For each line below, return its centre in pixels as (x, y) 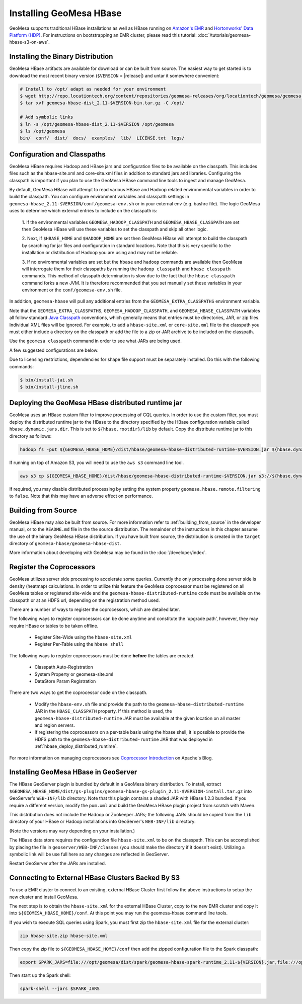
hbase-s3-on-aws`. (29, 42)
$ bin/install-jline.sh (49, 387)
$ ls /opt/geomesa (43, 131)
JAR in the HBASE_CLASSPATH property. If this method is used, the (103, 711)
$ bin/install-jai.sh (47, 380)
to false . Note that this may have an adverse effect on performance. (81, 496)
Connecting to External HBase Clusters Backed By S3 (95, 878)
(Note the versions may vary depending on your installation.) (72, 831)
